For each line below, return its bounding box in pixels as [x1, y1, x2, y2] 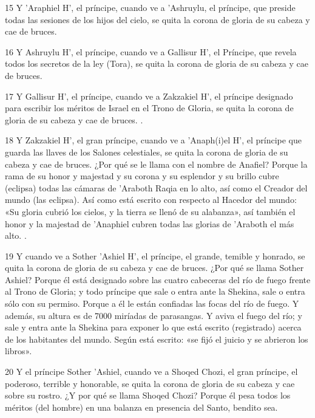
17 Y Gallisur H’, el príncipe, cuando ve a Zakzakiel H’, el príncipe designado [5, 89, 293, 102]
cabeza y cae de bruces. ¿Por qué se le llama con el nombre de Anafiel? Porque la [5, 157, 308, 170]
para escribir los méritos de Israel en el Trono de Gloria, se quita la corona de [5, 101, 294, 114]
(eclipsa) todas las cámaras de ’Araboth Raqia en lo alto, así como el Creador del [5, 181, 308, 194]
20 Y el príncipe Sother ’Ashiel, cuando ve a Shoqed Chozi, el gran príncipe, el [5, 365, 298, 378]
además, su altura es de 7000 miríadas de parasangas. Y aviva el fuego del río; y [5, 309, 302, 321]
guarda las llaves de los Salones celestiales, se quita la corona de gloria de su [5, 145, 288, 158]
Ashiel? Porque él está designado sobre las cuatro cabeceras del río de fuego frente [5, 273, 311, 286]
